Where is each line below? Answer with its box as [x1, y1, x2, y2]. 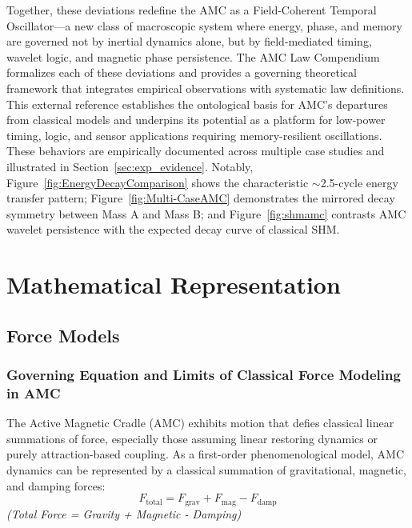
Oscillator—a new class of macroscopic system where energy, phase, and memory [6, 17, 402, 34]
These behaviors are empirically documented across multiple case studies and [6, 142, 385, 159]
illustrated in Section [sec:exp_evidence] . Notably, [6, 158, 254, 174]
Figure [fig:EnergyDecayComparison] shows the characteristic [6, 174, 309, 190]
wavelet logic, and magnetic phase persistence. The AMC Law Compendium [6, 48, 380, 65]
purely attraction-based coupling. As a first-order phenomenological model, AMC [6, 446, 405, 462]
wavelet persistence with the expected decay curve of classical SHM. [6, 221, 340, 238]
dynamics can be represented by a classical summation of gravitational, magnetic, [6, 461, 406, 478]
